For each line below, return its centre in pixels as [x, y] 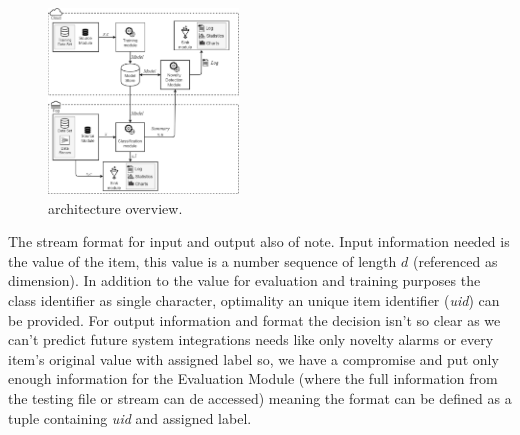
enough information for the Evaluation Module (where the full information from [253, 378]
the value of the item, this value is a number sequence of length [202, 260]
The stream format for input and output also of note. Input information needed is [259, 241]
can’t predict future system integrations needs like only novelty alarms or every [251, 339]
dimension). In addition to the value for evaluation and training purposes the [244, 280]
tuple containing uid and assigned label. [130, 417]
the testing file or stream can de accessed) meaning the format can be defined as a [260, 397]
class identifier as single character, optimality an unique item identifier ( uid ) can [254, 299]
